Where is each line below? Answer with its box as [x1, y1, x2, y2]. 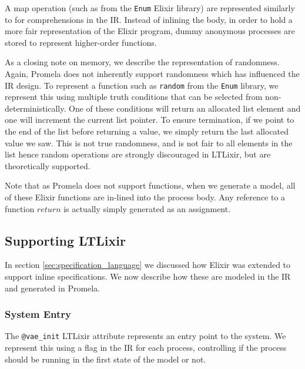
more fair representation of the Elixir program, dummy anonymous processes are [5, 25, 295, 37]
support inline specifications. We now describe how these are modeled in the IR [5, 270, 291, 283]
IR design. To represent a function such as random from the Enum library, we [5, 79, 279, 91]
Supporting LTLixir [5, 231, 126, 249]
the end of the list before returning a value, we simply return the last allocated [5, 125, 289, 137]
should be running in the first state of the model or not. [5, 353, 206, 365]
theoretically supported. [5, 159, 91, 172]
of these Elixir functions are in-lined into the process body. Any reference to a [5, 191, 286, 203]
